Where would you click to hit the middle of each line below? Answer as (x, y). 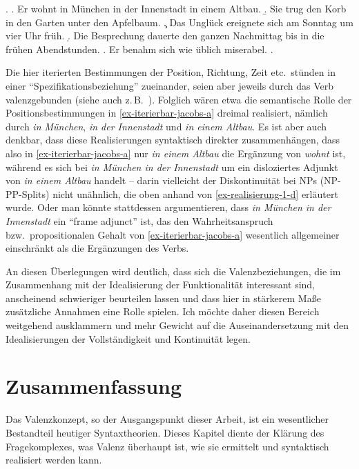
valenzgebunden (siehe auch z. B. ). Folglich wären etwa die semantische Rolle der (179, 99)
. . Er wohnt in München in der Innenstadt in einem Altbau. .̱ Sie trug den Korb (176, 8)
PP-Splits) (28, 193)
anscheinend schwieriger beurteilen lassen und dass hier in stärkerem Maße (163, 298)
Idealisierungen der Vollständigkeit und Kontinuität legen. (128, 338)
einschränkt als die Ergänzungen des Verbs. (97, 248)
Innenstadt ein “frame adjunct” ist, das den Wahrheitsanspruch (139, 220)
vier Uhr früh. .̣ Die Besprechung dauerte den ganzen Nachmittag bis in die (165, 36)
